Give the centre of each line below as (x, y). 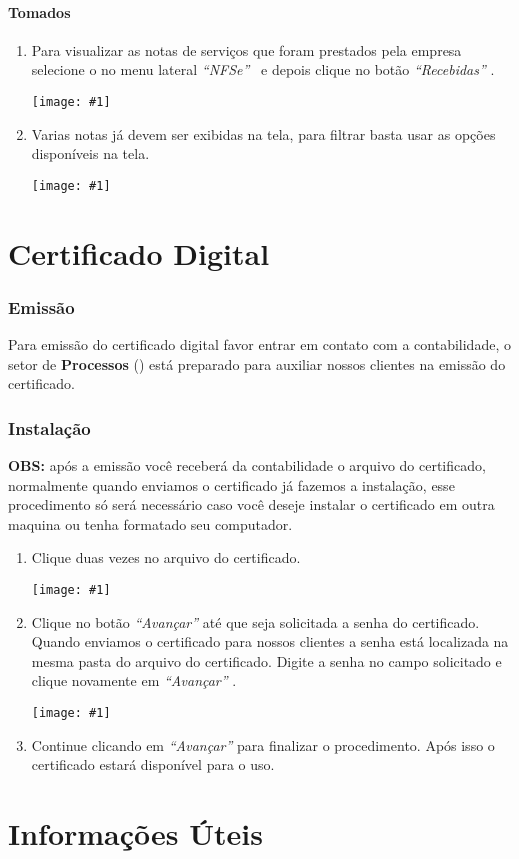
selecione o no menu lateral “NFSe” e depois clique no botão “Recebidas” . (263, 69)
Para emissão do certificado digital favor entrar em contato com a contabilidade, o (259, 344)
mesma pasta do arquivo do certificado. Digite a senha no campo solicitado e (266, 660)
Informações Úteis (135, 833)
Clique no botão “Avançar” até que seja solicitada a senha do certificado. (255, 621)
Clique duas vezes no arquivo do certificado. (166, 557)
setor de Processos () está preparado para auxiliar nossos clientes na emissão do (257, 363)
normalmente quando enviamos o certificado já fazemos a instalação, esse (231, 484)
